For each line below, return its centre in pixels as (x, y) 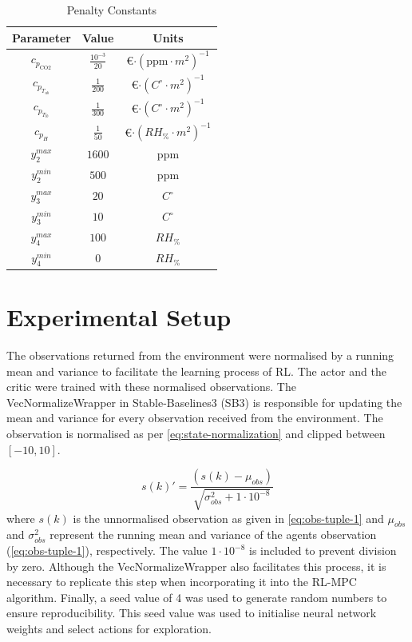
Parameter (42, 37)
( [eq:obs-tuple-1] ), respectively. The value (107, 550)
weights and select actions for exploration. (109, 629)
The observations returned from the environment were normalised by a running (200, 355)
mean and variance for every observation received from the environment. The (195, 418)
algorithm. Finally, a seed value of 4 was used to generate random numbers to (197, 597)
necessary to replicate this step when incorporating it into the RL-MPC (182, 582)
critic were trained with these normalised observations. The (151, 387)
